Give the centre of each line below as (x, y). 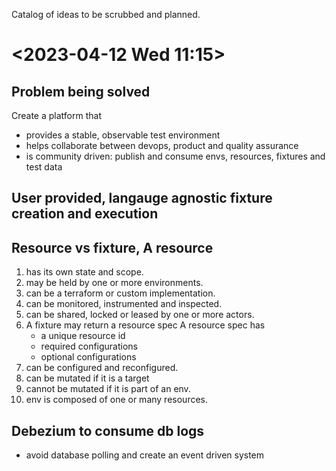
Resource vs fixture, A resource (112, 247)
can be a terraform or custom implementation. (120, 293)
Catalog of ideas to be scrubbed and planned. (106, 14)
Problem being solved (81, 91)
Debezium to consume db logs (108, 430)
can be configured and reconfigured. (102, 368)
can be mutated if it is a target (87, 378)
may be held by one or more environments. (114, 283)
